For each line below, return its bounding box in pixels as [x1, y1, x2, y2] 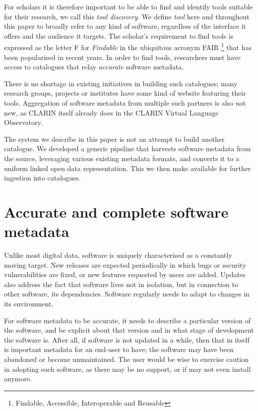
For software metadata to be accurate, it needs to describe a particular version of [4, 315, 251, 325]
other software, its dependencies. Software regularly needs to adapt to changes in [4, 289, 250, 299]
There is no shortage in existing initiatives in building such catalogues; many [4, 78, 238, 88]
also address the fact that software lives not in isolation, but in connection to [4, 279, 238, 289]
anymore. [4, 373, 32, 384]
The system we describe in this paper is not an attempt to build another [4, 133, 225, 144]
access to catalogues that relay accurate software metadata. [4, 61, 184, 72]
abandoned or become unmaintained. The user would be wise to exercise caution [4, 354, 249, 364]
